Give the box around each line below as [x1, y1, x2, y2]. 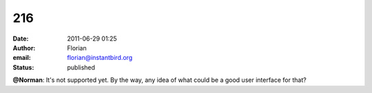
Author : [12, 43, 36, 52]
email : [12, 54, 31, 62]
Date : [12, 34, 29, 43]
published [67, 63, 96, 72]
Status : [12, 63, 34, 72]
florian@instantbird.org [67, 54, 133, 62]
